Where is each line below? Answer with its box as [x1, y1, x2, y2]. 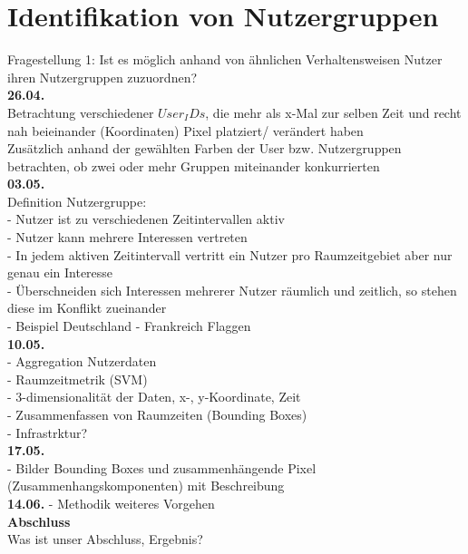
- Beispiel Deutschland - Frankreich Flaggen [7, 316, 251, 335]
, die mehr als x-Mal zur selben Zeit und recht [205, 102, 462, 121]
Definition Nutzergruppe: [7, 191, 147, 210]
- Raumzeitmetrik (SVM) [7, 369, 148, 388]
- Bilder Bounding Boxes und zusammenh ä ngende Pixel [7, 458, 317, 477]
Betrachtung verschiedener [7, 102, 154, 121]
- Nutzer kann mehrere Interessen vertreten [7, 228, 248, 247]
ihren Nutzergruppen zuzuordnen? [7, 67, 198, 86]
